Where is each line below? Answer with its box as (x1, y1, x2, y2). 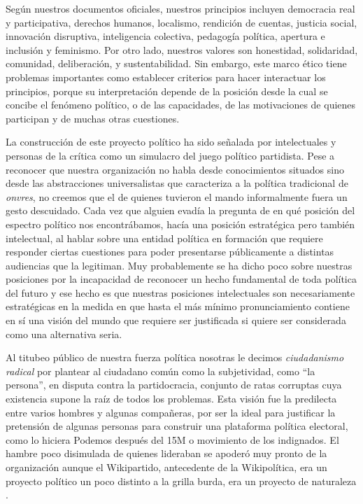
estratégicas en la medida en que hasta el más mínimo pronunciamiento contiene (6, 299, 350, 314)
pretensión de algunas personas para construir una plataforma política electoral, (6, 419, 348, 433)
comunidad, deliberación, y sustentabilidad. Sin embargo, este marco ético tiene (6, 56, 347, 71)
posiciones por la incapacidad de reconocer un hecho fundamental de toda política (6, 272, 357, 286)
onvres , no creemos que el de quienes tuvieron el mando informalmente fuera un (6, 189, 348, 204)
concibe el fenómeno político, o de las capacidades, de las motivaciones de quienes (6, 97, 356, 112)
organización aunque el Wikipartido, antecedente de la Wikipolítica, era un (6, 460, 327, 474)
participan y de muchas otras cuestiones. (6, 111, 180, 125)
